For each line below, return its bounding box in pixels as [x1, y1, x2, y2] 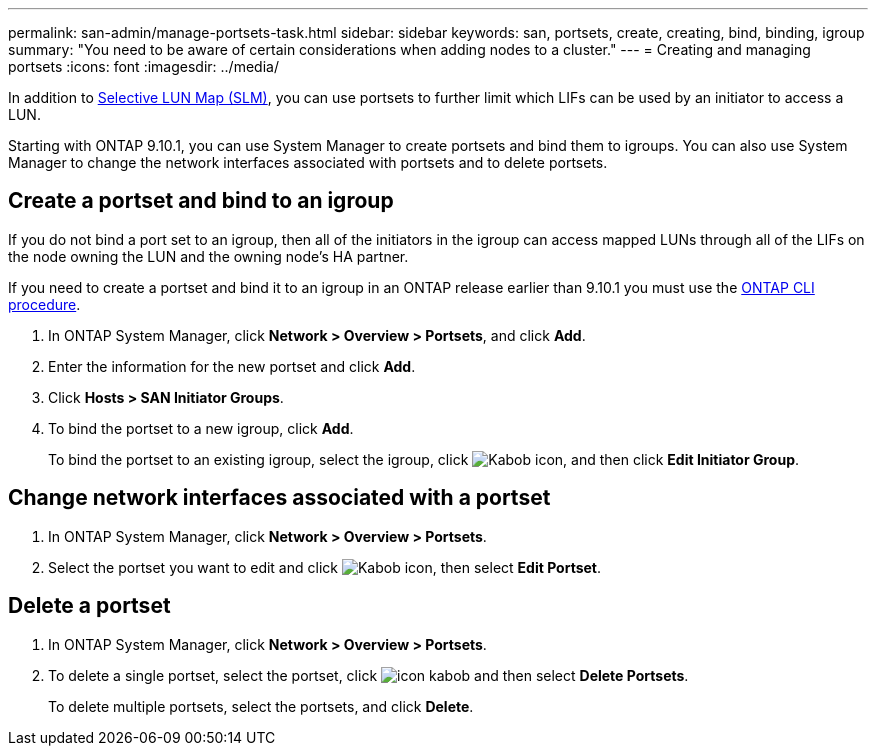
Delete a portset [8, 593, 171, 619]
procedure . [8, 295, 81, 313]
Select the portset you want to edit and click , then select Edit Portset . [48, 558, 602, 576]
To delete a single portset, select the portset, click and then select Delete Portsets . [48, 666, 689, 684]
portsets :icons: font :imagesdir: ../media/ [8, 58, 279, 75]
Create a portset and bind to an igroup [8, 188, 394, 214]
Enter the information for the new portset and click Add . [48, 357, 416, 375]
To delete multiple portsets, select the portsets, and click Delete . [48, 697, 474, 715]
